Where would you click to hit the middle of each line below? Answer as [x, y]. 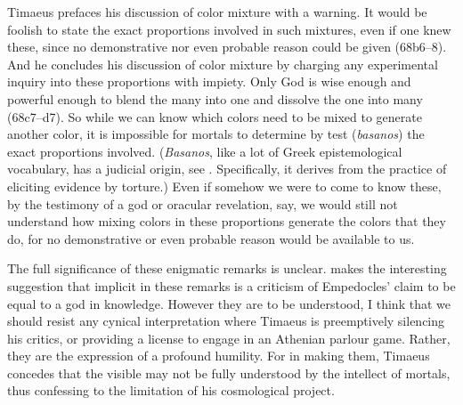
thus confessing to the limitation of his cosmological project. [171, 390]
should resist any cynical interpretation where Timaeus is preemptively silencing [226, 321]
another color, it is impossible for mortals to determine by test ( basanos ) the [216, 134]
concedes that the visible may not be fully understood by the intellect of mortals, [229, 373]
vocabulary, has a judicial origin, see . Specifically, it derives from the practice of [227, 169]
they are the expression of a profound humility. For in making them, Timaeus [219, 356]
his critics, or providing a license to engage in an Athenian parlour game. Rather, [229, 338]
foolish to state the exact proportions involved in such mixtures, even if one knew [229, 29]
